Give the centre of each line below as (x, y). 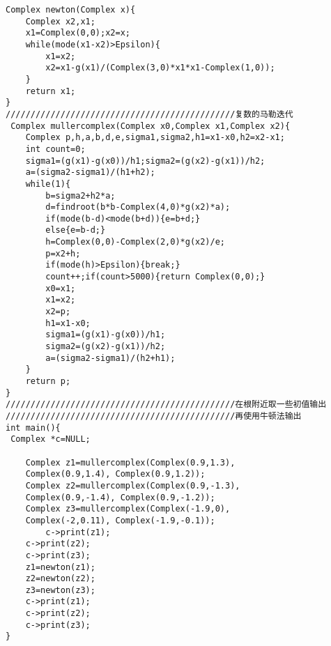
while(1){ (48, 184)
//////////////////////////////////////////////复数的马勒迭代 (149, 114)
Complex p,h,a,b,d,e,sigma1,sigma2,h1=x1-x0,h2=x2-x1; (155, 138)
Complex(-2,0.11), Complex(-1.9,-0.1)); (120, 520)
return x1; (51, 91)
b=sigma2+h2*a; (80, 195)
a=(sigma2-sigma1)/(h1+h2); (90, 172)
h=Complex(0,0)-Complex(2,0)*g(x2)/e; (135, 242)
